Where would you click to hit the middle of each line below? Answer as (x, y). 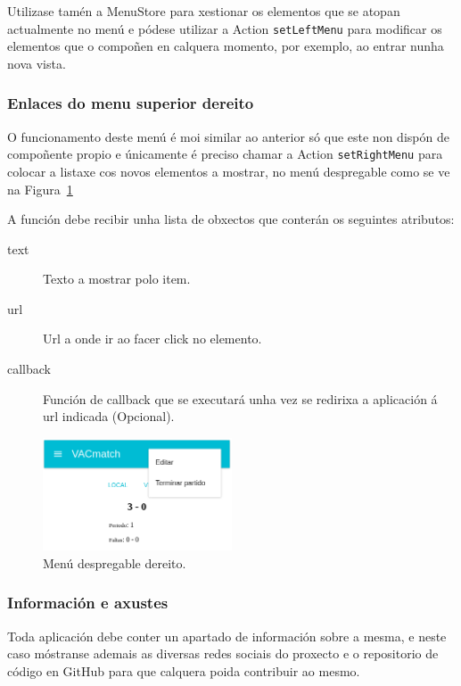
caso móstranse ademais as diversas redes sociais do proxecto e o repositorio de (223, 653)
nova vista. (37, 63)
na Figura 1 (40, 189)
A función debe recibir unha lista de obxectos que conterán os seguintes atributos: (231, 219)
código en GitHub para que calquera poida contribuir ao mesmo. (184, 670)
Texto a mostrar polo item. (117, 279)
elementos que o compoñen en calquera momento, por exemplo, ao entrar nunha (226, 46)
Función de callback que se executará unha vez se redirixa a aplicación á (240, 398)
